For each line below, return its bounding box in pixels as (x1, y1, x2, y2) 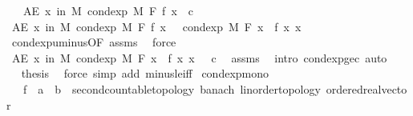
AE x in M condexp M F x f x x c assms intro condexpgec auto (11, 49, 387, 66)
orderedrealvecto (326, 80, 407, 97)
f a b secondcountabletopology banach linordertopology (22, 80, 321, 97)
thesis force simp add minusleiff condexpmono (21, 65, 269, 82)
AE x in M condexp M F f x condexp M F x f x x (11, 18, 302, 34)
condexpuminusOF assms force (11, 34, 176, 50)
